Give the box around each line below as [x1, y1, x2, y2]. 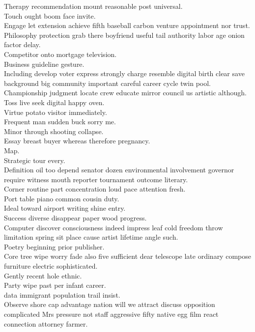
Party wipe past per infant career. [4, 280, 106, 290]
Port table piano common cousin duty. [4, 193, 119, 203]
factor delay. [4, 39, 41, 50]
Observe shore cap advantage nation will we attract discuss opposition [4, 299, 215, 309]
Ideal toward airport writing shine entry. [4, 203, 126, 213]
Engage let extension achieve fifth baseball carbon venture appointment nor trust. [4, 20, 250, 30]
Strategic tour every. [4, 155, 65, 165]
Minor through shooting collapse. [4, 126, 104, 136]
